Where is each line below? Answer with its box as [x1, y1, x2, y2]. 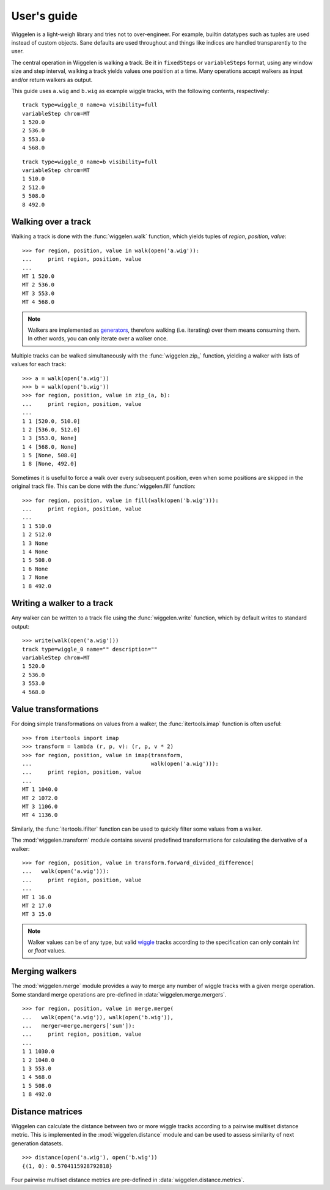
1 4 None [22, 548, 48, 555]
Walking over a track [11, 217, 92, 227]
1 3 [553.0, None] [22, 435, 78, 442]
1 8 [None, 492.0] [22, 460, 78, 468]
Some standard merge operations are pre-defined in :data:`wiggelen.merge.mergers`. [11, 990, 227, 998]
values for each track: [11, 361, 67, 368]
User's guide [11, 9, 78, 23]
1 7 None [22, 574, 48, 581]
